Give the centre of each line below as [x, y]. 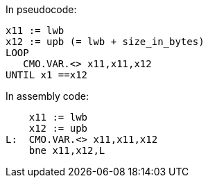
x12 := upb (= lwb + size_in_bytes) [105, 42]
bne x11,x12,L [67, 150]
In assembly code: [47, 96]
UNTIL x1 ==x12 [47, 75]
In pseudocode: [41, 9]
